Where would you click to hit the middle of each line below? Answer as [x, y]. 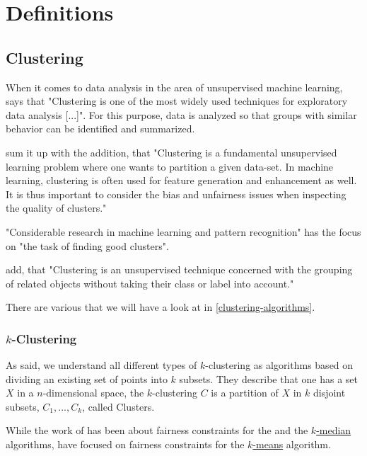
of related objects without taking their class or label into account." [150, 283]
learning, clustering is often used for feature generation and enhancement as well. [181, 180]
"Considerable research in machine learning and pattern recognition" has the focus [183, 231]
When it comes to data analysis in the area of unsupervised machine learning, [174, 87]
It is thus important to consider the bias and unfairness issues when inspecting [176, 194]
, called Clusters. [118, 406]
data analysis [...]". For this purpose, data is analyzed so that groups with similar [181, 114]
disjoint [329, 393]
